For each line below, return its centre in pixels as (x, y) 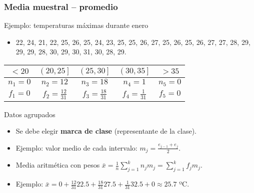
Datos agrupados (30, 114)
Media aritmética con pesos (58, 165)
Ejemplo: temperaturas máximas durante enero (76, 25)
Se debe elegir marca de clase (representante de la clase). (106, 131)
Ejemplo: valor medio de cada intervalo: (76, 147)
